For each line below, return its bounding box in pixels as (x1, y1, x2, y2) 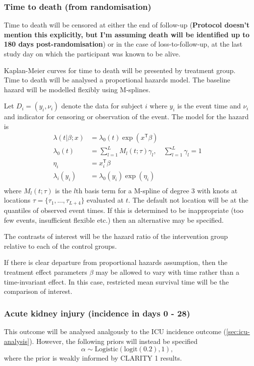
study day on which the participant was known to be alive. (4, 49, 180, 58)
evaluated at (86, 195, 124, 205)
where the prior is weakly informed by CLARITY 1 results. (4, 353, 182, 363)
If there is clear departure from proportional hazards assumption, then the (4, 257, 228, 267)
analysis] (4, 336, 29, 346)
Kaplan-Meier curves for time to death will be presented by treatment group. (4, 65, 236, 75)
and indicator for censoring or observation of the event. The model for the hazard (4, 111, 249, 122)
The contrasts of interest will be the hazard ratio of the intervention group (4, 231, 228, 241)
